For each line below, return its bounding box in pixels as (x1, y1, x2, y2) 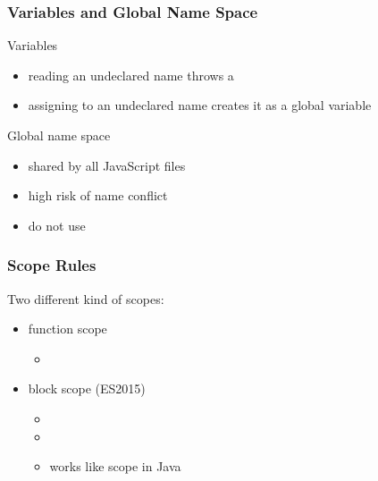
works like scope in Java (49, 457, 181, 476)
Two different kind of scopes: (7, 289, 164, 308)
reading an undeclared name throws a (28, 65, 234, 84)
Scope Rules (7, 254, 97, 276)
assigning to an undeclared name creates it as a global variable (28, 96, 372, 114)
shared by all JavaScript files (28, 156, 186, 174)
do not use (28, 215, 86, 234)
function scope (28, 319, 107, 338)
